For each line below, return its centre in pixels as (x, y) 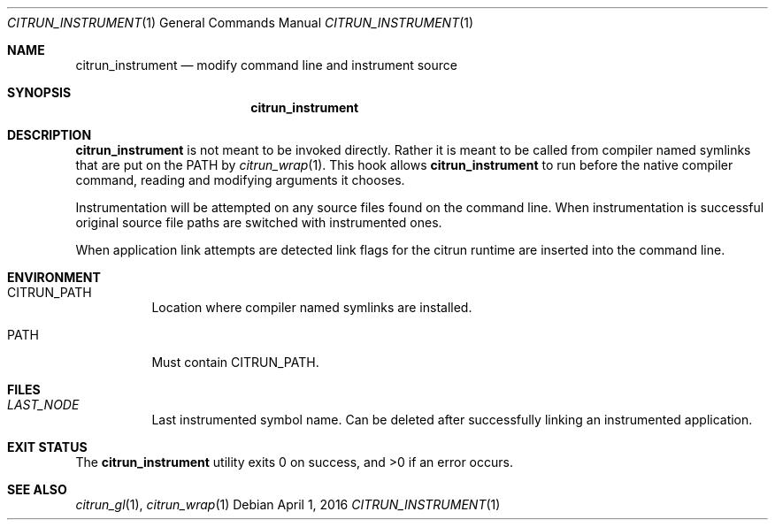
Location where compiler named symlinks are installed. (312, 307)
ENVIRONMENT (54, 277)
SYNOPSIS (39, 92)
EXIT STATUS (47, 447)
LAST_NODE (43, 405)
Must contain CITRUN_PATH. (235, 362)
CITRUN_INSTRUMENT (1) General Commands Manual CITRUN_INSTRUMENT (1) (241, 23)
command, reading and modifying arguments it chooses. (240, 180)
